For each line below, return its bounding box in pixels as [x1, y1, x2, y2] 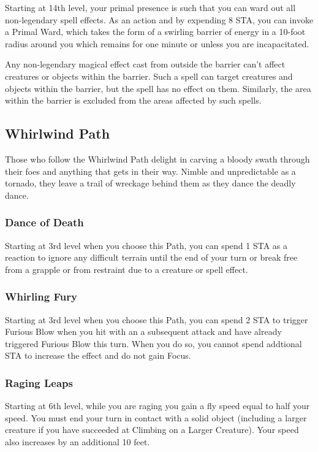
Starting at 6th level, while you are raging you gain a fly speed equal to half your [5, 399, 310, 412]
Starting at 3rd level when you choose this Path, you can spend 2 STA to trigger [5, 313, 308, 326]
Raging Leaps [5, 375, 73, 390]
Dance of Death [5, 215, 84, 230]
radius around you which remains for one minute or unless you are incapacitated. [5, 37, 309, 50]
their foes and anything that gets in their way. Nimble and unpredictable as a [5, 164, 296, 177]
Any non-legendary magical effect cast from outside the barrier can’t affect [5, 58, 286, 71]
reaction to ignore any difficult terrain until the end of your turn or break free [5, 251, 298, 264]
